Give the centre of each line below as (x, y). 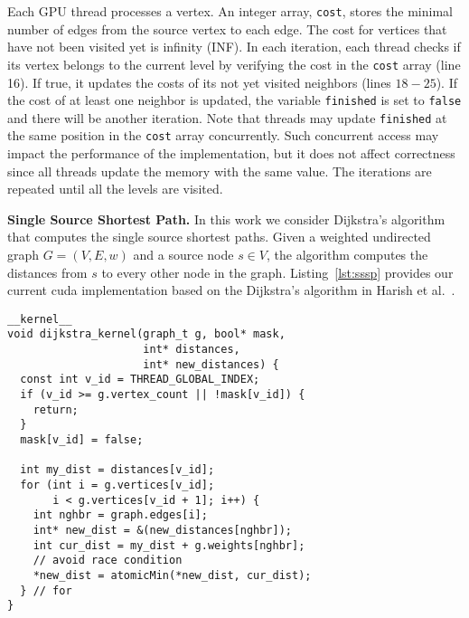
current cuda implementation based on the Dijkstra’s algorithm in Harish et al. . (231, 290)
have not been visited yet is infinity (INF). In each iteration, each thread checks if (234, 47)
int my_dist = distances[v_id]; (117, 470)
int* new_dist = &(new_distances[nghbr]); (162, 530)
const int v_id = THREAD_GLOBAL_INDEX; (140, 380)
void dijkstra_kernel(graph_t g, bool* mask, (146, 334)
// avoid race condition (108, 561)
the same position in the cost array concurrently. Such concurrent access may (223, 135)
